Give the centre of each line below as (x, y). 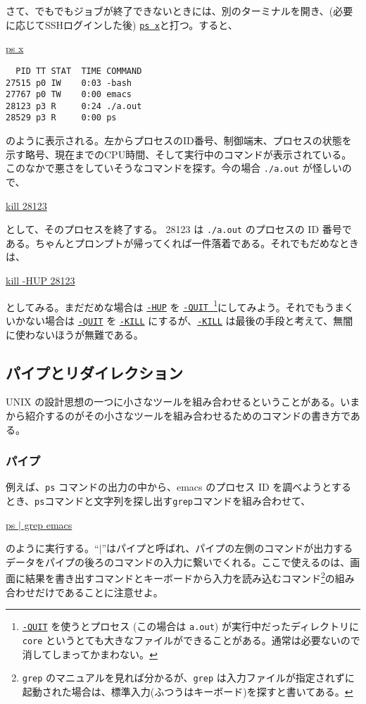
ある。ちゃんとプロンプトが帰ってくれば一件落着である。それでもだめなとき (182, 243)
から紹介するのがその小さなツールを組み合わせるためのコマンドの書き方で (178, 415)
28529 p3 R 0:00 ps (61, 118)
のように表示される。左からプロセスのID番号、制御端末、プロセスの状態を (179, 140)
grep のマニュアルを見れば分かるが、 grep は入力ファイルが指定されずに (188, 678)
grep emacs (48, 524)
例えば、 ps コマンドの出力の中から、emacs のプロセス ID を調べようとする (178, 487)
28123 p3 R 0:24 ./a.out (74, 106)
